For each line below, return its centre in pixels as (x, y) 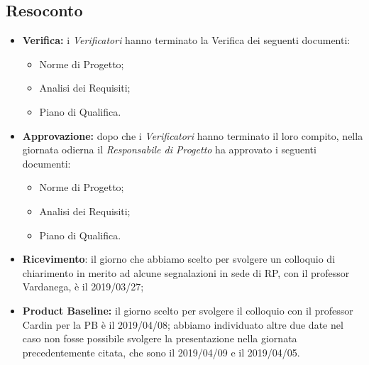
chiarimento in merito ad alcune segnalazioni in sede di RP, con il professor (186, 272)
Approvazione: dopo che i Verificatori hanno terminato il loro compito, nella (193, 135)
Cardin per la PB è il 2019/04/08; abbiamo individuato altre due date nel (183, 324)
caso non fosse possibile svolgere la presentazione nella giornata (160, 338)
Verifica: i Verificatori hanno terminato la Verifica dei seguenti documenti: (186, 40)
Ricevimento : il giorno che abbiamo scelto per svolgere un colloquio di (179, 259)
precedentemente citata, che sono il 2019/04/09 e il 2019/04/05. (161, 352)
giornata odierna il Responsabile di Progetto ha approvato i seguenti (169, 149)
